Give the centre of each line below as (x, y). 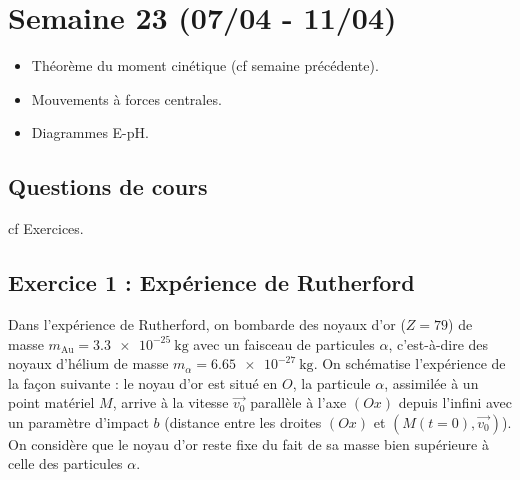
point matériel (51, 402)
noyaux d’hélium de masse (88, 363)
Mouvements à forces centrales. (126, 98)
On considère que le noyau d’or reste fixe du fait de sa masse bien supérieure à (248, 443)
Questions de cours (108, 186)
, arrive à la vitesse (170, 402)
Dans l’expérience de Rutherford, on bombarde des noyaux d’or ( (207, 323)
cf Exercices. (46, 228)
